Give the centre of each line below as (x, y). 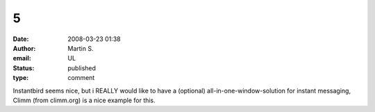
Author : (24, 48)
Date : (21, 39)
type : (21, 78)
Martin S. (81, 48)
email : (22, 58)
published (82, 68)
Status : (24, 68)
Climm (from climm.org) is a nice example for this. (84, 100)
